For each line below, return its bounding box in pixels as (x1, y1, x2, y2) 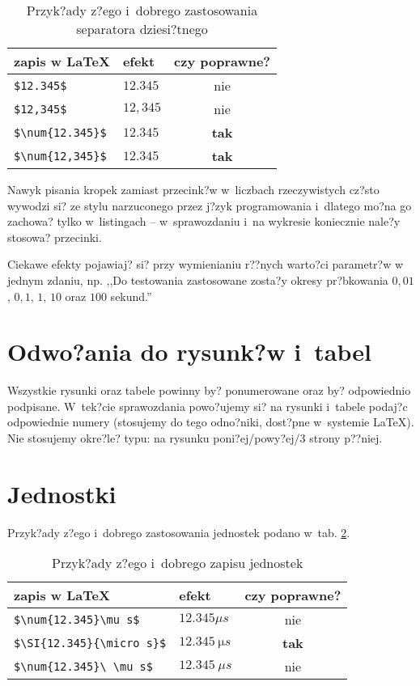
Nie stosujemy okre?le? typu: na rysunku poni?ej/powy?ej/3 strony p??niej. (7, 430, 383, 447)
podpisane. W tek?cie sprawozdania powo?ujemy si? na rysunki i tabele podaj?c (7, 397, 408, 414)
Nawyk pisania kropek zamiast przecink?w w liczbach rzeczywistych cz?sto (7, 181, 380, 197)
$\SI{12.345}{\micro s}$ (14, 636, 167, 650)
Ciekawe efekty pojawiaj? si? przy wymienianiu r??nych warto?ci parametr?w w (7, 256, 404, 273)
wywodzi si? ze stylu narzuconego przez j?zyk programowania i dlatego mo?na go (7, 197, 412, 214)
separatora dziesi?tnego (76, 19, 208, 38)
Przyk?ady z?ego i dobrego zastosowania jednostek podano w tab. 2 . (7, 523, 350, 540)
